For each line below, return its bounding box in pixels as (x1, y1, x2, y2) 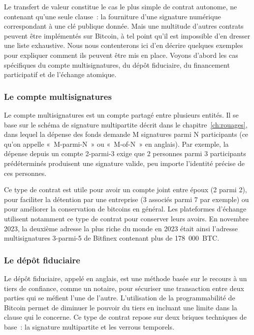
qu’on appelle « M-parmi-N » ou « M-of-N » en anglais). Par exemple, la (4, 138, 229, 149)
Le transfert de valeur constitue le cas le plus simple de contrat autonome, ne (4, 1, 237, 11)
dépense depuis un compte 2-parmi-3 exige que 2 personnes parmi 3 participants (4, 148, 246, 159)
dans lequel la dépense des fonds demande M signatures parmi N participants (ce (4, 129, 249, 139)
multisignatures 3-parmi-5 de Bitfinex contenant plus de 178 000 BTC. (4, 233, 220, 243)
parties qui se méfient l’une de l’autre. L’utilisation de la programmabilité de (4, 293, 235, 303)
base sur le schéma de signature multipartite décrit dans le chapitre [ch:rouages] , (4, 119, 248, 129)
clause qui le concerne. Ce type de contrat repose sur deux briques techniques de (4, 312, 247, 322)
